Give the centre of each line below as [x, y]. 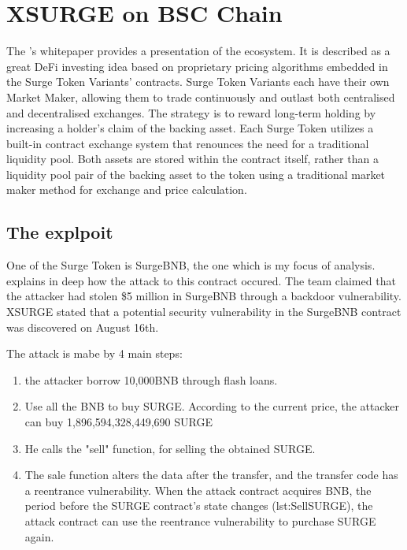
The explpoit [60, 232]
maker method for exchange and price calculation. [127, 190]
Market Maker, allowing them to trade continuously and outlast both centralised [201, 97]
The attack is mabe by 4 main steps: [94, 353]
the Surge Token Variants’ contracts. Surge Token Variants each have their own [198, 82]
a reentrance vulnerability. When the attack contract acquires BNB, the [198, 490]
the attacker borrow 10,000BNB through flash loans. [151, 379]
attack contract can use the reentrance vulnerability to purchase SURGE [200, 520]
